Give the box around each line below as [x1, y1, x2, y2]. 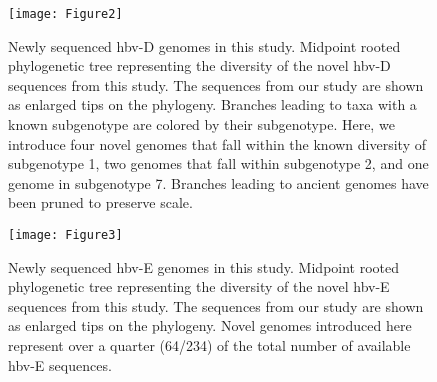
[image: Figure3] [8, 228, 123, 242]
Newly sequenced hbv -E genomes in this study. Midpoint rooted [8, 256, 400, 277]
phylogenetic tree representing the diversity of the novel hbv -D [8, 55, 391, 76]
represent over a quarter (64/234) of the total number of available [8, 335, 411, 356]
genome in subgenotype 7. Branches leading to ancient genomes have [8, 172, 429, 193]
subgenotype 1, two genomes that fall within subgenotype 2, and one [8, 153, 429, 174]
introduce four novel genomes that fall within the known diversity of [8, 133, 426, 154]
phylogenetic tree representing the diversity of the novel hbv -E [8, 276, 390, 297]
